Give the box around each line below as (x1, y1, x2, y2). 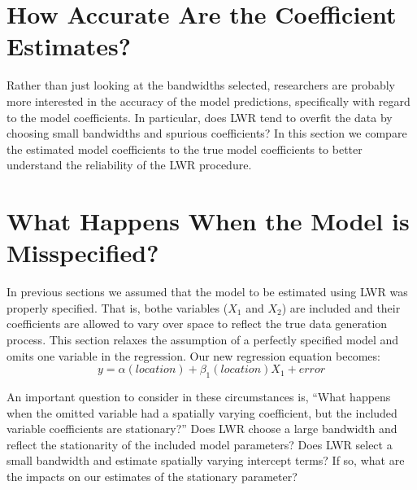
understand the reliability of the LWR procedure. (7, 156, 252, 173)
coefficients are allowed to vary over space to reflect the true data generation (7, 315, 388, 332)
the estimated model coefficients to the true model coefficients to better (7, 140, 363, 157)
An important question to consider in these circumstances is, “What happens (7, 387, 391, 405)
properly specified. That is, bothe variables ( (7, 299, 228, 316)
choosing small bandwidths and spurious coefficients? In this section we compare (7, 125, 407, 142)
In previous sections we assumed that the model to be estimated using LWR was (7, 283, 408, 300)
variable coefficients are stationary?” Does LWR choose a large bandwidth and (7, 420, 397, 437)
